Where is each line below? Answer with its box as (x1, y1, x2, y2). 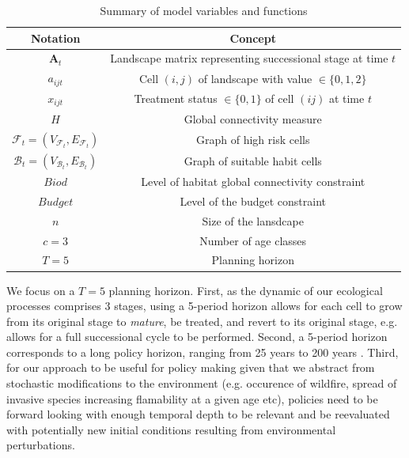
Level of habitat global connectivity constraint (141, 173, 365, 190)
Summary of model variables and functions (100, 2, 308, 18)
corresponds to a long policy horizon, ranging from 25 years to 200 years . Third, (6, 343, 399, 360)
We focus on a (6, 282, 75, 298)
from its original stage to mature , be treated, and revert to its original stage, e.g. (6, 312, 398, 329)
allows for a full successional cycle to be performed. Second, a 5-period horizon (6, 328, 388, 345)
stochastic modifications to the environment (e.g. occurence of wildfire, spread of (6, 375, 397, 392)
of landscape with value (198, 70, 312, 86)
